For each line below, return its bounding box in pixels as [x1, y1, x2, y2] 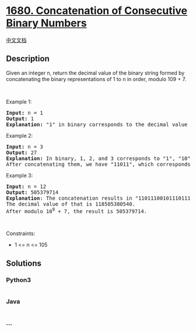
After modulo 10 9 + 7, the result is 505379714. [6, 206, 148, 214]
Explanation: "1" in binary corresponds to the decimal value [6, 121, 188, 128]
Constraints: [6, 230, 36, 237]
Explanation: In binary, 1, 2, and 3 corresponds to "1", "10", [6, 155, 194, 162]
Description [6, 54, 50, 64]
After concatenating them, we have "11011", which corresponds [6, 161, 191, 168]
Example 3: [6, 172, 33, 179]
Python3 [6, 276, 31, 284]
